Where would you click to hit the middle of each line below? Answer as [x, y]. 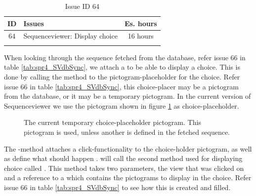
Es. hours [141, 23]
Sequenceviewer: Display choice [70, 36]
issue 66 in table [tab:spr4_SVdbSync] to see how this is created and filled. [117, 187]
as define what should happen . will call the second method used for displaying [123, 158]
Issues [34, 23]
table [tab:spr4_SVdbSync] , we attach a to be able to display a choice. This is [122, 67]
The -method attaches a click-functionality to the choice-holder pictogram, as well [128, 148]
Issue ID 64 [82, 6]
